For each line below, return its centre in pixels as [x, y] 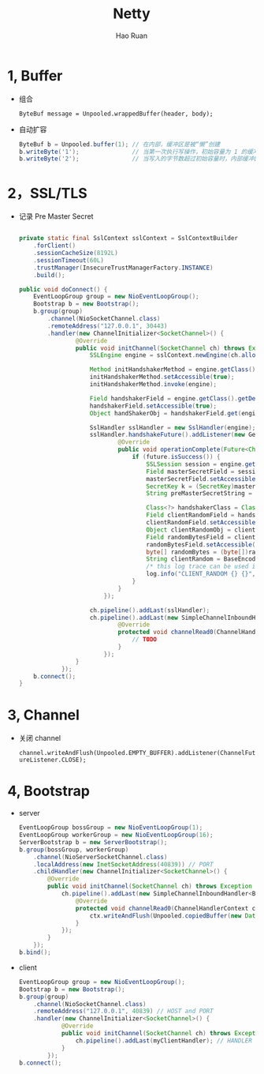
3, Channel [44, 715]
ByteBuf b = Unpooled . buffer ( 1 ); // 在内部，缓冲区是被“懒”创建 [119, 144]
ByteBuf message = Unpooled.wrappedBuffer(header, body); [116, 114]
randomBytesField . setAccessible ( [201, 545]
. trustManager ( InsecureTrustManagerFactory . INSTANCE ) [123, 268]
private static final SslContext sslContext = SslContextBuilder [128, 238]
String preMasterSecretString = [199, 494]
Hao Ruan [132, 36]
